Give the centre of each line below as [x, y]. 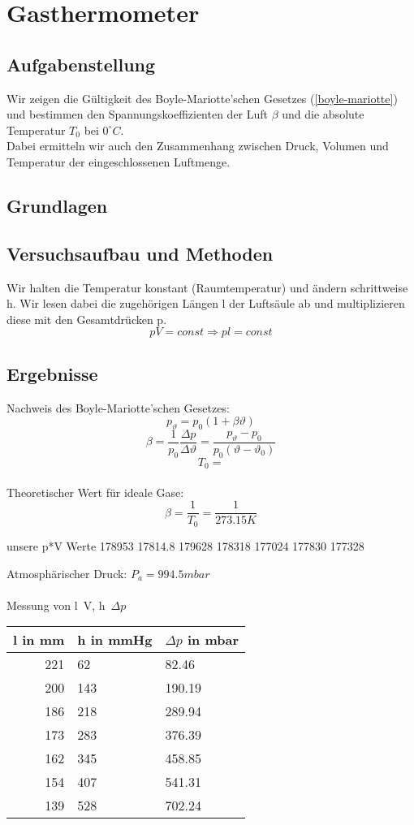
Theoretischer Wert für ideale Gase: [95, 492]
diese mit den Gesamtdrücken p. [87, 319]
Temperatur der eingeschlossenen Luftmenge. [119, 161]
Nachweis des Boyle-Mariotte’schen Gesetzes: [118, 407]
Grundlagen [57, 205]
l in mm [39, 640]
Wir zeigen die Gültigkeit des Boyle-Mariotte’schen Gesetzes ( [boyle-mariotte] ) [202, 98]
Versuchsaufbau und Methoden [140, 253]
